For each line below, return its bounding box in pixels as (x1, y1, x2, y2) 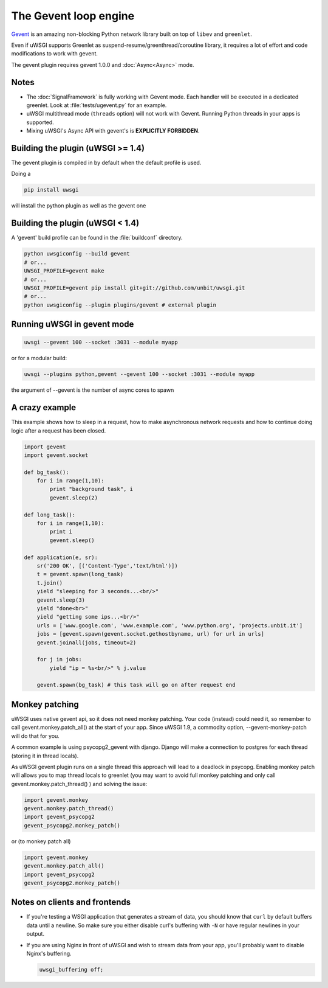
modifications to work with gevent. (11, 50, 98, 57)
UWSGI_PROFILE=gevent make (24, 268, 104, 274)
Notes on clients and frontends (11, 897, 131, 908)
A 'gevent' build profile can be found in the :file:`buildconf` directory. (11, 234, 183, 242)
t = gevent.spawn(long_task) (36, 571, 124, 578)
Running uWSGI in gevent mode (11, 319, 134, 330)
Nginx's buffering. (26, 950, 72, 958)
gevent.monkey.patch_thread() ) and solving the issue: (11, 780, 148, 787)
